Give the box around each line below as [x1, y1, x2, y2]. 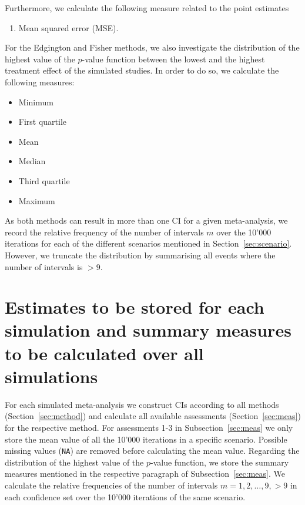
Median [18, 155, 46, 167]
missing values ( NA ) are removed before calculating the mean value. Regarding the [5, 444, 300, 457]
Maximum [18, 194, 55, 207]
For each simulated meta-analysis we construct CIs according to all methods [5, 398, 279, 410]
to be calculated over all [5, 341, 204, 365]
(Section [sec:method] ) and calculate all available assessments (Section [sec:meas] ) [5, 410, 301, 422]
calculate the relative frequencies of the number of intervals [5, 479, 218, 491]
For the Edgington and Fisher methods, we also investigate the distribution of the [5, 41, 300, 54]
